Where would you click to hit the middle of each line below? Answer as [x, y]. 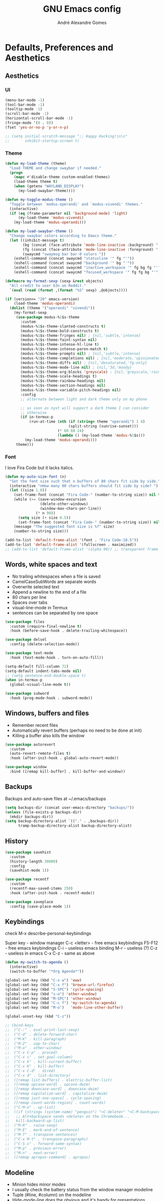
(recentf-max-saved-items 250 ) [41, 889]
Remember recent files [35, 725]
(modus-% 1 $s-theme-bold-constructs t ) [60, 331]
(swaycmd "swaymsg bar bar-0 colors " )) [64, 254]
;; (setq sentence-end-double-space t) [46, 675]
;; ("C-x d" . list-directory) [38, 1075]
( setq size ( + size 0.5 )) [44, 518]
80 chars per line [29, 597]
